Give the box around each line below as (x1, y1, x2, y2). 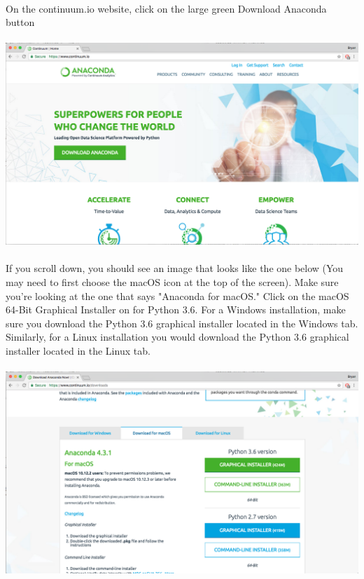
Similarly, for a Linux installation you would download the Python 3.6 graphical (6, 329, 349, 344)
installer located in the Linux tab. (6, 343, 150, 358)
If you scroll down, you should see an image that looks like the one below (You (6, 261, 344, 275)
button (6, 15, 35, 29)
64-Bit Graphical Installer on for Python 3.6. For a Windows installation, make (6, 302, 346, 317)
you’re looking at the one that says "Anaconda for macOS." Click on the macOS (6, 288, 349, 303)
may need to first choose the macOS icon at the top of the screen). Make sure (6, 275, 339, 289)
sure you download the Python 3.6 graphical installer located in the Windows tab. (6, 315, 358, 330)
